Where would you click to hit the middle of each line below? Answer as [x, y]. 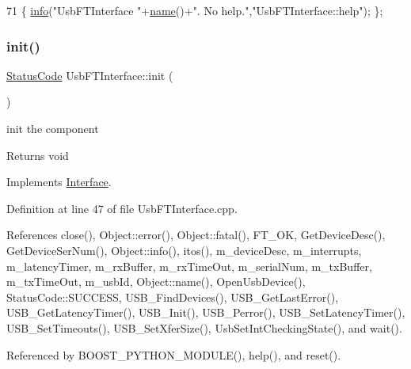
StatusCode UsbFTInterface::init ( [90, 75]
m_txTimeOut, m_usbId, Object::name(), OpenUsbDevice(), [156, 282]
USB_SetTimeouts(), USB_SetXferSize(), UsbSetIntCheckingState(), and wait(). [204, 327]
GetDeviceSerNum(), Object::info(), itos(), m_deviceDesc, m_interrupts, [184, 250]
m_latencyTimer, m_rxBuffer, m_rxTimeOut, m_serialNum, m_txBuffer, [189, 266]
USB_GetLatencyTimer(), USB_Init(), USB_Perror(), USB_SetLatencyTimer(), [206, 312]
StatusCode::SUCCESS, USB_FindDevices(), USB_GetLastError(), [173, 297]
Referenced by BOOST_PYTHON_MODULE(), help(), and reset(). [174, 354]
